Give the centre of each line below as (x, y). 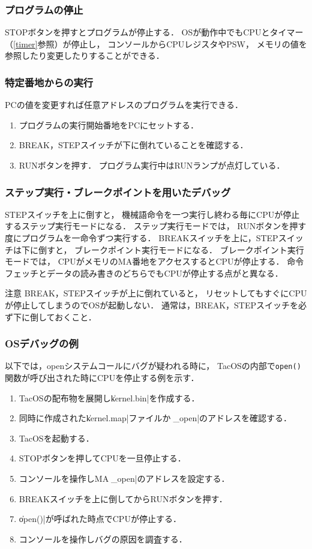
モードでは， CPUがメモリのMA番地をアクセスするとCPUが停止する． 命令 (154, 261)
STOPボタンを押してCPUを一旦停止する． (102, 458)
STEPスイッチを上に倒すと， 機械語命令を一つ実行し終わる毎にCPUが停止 (152, 214)
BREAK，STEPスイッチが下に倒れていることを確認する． (133, 145)
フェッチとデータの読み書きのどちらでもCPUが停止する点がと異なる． (144, 273)
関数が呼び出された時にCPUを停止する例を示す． (102, 378)
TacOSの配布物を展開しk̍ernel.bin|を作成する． (109, 397)
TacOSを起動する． (56, 438)
